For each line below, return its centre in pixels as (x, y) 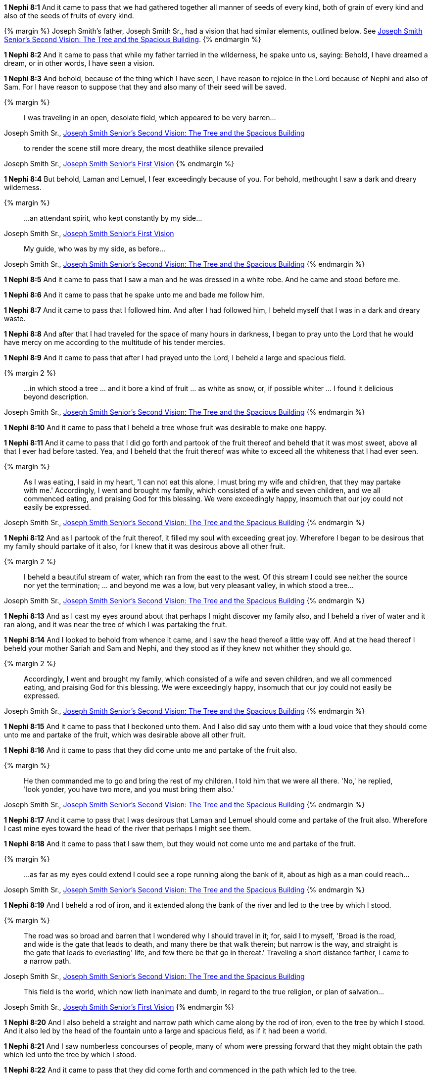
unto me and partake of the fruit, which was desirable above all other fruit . (125, 735)
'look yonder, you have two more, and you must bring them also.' (129, 789)
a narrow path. (48, 961)
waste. (15, 318)
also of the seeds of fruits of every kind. (69, 16)
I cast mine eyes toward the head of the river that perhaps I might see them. (128, 828)
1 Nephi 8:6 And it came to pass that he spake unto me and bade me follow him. (135, 295)
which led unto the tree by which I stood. (70, 1054)
